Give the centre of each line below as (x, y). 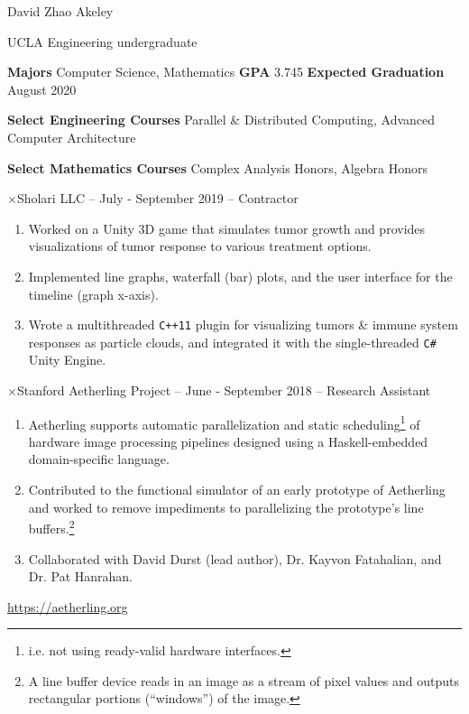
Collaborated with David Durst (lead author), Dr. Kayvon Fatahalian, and (235, 558)
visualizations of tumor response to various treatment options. (200, 246)
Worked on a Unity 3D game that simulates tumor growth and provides (227, 228)
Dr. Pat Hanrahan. (81, 576)
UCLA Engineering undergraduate (102, 41)
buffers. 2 (51, 527)
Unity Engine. (67, 360)
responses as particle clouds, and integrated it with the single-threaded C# (232, 342)
